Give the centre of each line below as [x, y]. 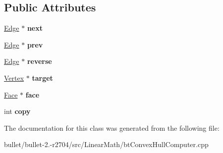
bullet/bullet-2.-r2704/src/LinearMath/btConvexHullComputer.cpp [106, 144]
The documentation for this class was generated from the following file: [112, 127]
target [42, 77]
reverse [39, 61]
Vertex [14, 77]
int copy [17, 111]
